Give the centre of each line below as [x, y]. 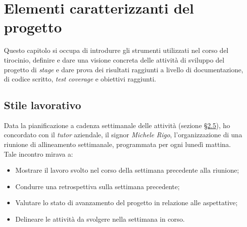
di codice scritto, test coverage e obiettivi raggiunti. [80, 79]
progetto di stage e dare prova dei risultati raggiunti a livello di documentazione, [124, 69]
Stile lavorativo [43, 105]
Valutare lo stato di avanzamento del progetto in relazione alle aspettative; [126, 203]
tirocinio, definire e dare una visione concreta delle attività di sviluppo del [114, 59]
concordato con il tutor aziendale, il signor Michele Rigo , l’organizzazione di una [123, 135]
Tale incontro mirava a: [39, 154]
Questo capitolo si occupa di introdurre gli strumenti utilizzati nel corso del [116, 50]
